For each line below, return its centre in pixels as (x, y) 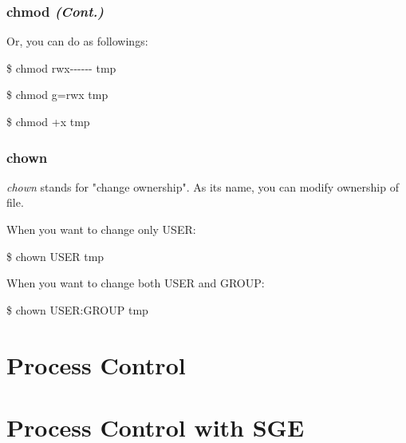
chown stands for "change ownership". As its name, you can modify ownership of (203, 186)
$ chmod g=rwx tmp (57, 95)
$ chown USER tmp (55, 256)
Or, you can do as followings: (77, 41)
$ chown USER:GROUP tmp (77, 309)
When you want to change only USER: (101, 229)
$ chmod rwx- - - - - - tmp (61, 67)
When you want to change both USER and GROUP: (136, 283)
